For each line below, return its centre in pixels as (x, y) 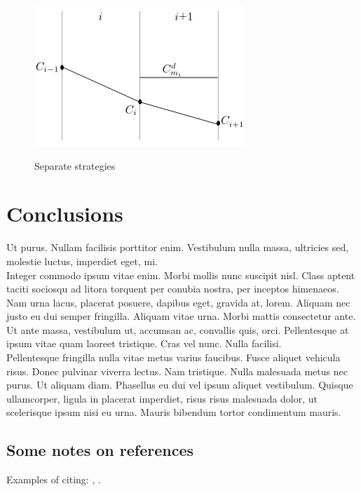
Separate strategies (75, 165)
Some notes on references (100, 450)
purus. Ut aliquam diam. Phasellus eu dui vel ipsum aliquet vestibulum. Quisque (180, 385)
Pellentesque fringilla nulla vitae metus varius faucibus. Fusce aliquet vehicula (173, 357)
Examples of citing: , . (54, 479)
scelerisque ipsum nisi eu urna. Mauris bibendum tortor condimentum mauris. (174, 412)
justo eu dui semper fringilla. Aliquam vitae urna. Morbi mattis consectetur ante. (181, 316)
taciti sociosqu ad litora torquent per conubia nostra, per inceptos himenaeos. (173, 289)
